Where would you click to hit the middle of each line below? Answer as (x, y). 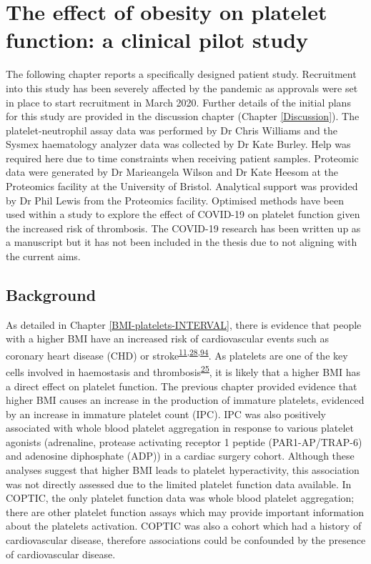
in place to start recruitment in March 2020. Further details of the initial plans (178, 102)
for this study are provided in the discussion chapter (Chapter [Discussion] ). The (183, 116)
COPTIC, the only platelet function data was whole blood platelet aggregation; (180, 498)
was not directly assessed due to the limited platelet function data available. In (179, 484)
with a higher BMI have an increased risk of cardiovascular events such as (167, 338)
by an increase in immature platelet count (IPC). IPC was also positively (166, 414)
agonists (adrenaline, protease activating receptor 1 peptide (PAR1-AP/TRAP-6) (184, 441)
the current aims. (43, 256)
